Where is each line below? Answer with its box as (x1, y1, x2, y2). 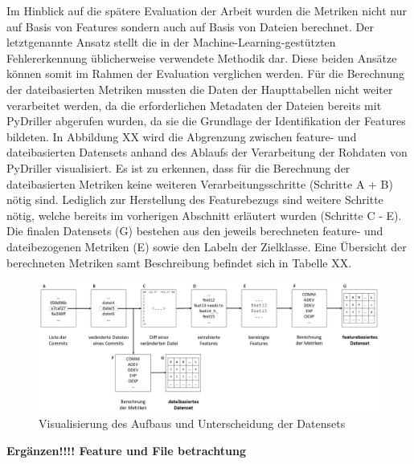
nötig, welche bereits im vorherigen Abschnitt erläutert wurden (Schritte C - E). (6, 206, 402, 223)
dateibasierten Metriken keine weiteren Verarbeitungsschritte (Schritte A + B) (6, 175, 393, 192)
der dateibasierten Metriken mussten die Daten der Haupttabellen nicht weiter (6, 80, 393, 97)
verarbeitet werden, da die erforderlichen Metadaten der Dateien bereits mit (6, 96, 382, 113)
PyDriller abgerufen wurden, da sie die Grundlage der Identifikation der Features (6, 112, 406, 129)
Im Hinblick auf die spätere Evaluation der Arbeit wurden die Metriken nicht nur (6, 2, 407, 18)
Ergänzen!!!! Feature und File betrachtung (6, 442, 246, 458)
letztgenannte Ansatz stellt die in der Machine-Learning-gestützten (6, 34, 336, 51)
